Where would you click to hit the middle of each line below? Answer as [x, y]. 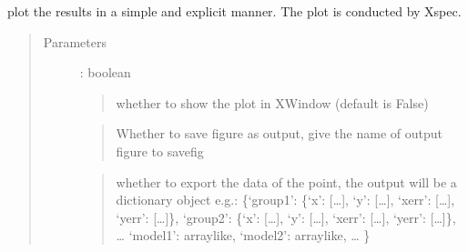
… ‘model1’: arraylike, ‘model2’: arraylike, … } [243, 235]
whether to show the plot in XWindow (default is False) [272, 102]
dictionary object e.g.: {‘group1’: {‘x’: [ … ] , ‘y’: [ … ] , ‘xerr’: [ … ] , [285, 200]
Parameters [75, 41]
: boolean [105, 72]
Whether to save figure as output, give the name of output [279, 133]
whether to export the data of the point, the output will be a [286, 181]
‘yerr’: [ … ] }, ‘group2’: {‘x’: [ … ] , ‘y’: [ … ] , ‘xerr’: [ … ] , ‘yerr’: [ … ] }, [286, 217]
